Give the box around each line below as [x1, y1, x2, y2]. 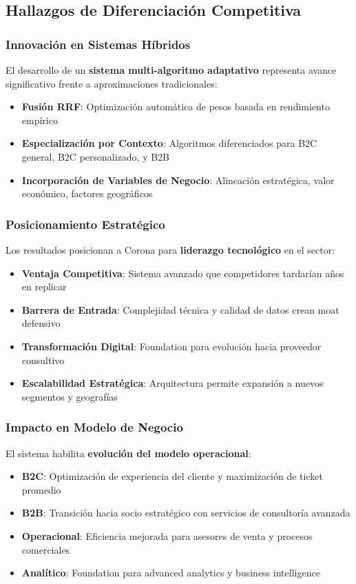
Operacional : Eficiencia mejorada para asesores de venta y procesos [21, 528, 313, 543]
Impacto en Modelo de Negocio [6, 419, 183, 436]
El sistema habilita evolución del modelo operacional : [6, 445, 251, 460]
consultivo [21, 352, 65, 367]
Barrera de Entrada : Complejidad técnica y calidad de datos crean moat [21, 302, 339, 316]
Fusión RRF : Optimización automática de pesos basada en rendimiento [21, 99, 330, 114]
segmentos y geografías [21, 389, 118, 403]
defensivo [21, 316, 61, 330]
